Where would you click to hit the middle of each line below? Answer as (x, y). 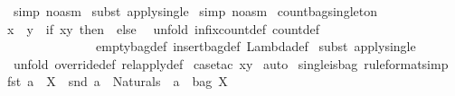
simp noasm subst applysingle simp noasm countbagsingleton (195, 11)
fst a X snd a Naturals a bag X (118, 81)
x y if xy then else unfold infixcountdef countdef (164, 28)
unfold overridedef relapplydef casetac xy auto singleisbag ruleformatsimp (231, 63)
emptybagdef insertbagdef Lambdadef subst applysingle (256, 46)
